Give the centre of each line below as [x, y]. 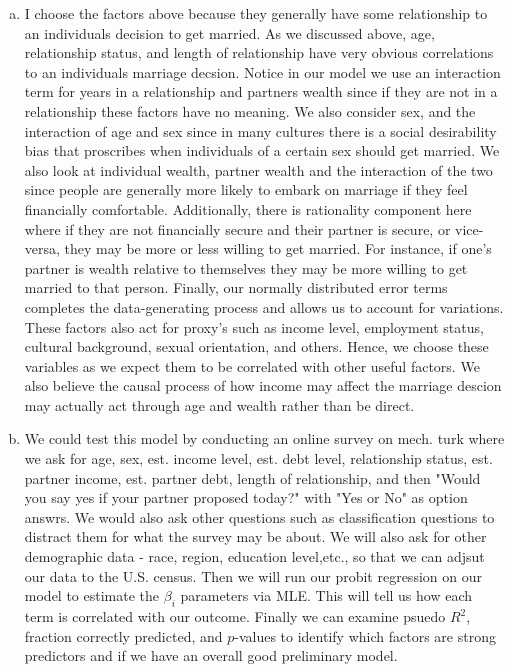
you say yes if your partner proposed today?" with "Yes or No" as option [246, 497]
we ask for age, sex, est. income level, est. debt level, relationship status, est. [258, 458]
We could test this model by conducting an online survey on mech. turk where [264, 438]
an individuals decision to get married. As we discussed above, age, [229, 32]
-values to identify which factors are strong [365, 635]
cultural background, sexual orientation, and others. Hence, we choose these [256, 346]
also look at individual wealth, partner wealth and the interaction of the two [258, 169]
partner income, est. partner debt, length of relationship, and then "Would [252, 477]
